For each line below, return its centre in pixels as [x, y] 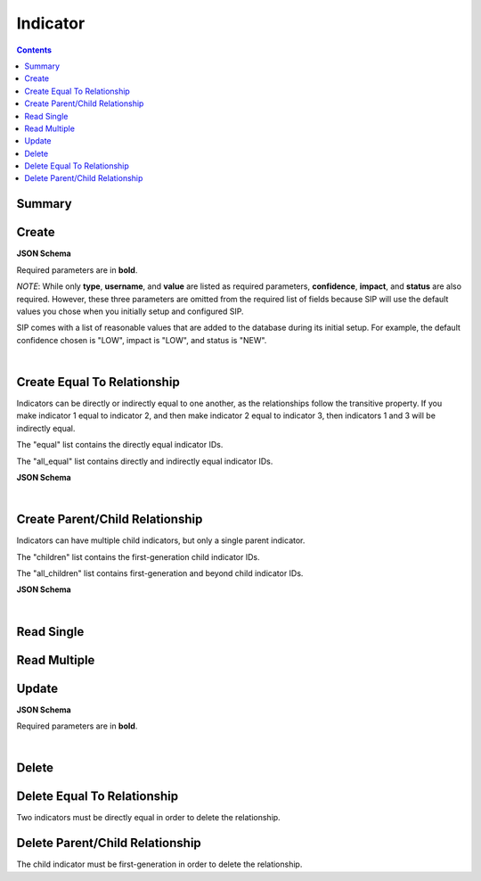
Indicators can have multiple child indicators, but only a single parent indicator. [161, 540]
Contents [34, 50]
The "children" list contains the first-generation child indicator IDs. [138, 556]
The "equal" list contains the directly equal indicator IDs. [120, 445]
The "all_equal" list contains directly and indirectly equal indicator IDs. [145, 461]
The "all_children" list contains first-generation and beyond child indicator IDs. [160, 573]
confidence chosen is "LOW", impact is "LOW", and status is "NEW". [142, 340]
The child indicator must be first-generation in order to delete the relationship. [159, 864]
